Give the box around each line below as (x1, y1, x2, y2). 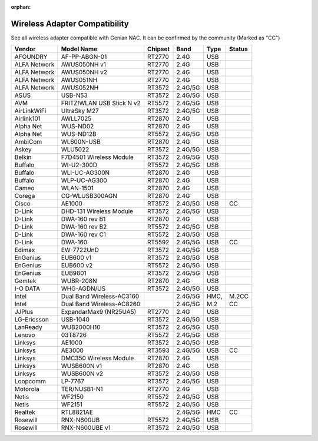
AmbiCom (14, 138, 42, 146)
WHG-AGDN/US (61, 284, 106, 293)
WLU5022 (61, 145, 90, 154)
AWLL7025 (61, 115, 92, 123)
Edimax (14, 246, 35, 254)
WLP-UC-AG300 (61, 177, 107, 185)
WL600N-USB (61, 138, 101, 146)
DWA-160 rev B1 (61, 215, 106, 223)
